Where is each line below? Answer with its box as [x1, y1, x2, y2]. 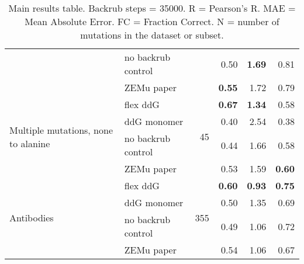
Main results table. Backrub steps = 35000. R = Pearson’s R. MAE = [8, 1, 296, 15]
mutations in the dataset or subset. [80, 28, 224, 41]
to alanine [9, 136, 50, 150]
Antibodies [9, 211, 54, 224]
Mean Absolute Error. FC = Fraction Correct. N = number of [25, 15, 279, 28]
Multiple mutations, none [9, 123, 113, 137]
